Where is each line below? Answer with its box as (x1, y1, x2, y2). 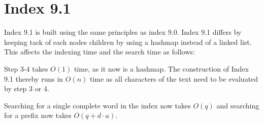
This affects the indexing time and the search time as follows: (4, 46, 195, 57)
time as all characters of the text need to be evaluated (89, 73, 258, 84)
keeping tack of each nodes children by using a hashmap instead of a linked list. (4, 36, 252, 47)
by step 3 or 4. (4, 83, 49, 94)
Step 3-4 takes (4, 63, 48, 74)
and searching (216, 100, 259, 110)
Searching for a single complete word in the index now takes (4, 100, 191, 110)
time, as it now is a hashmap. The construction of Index (74, 63, 249, 74)
